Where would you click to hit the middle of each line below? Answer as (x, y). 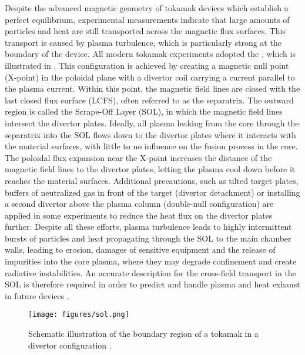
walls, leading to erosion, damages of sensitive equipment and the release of (140, 249)
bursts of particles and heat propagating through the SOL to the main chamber (148, 238)
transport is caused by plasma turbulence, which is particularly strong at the (143, 42)
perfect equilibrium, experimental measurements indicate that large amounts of (147, 19)
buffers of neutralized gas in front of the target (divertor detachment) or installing (152, 192)
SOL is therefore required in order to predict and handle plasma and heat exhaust (152, 284)
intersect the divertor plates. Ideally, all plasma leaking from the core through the (152, 123)
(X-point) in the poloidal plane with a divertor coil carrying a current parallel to (150, 77)
